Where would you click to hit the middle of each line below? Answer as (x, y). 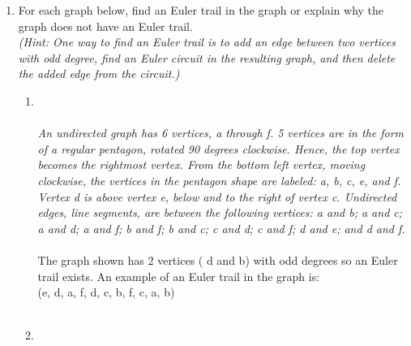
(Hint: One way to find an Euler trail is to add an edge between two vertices (207, 42)
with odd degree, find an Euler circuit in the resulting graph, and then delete (207, 57)
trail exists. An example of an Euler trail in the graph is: (179, 276)
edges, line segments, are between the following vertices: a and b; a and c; (220, 212)
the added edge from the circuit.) (99, 74)
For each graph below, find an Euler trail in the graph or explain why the (201, 10)
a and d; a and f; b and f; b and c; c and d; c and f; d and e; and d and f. (221, 228)
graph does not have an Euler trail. (105, 26)
